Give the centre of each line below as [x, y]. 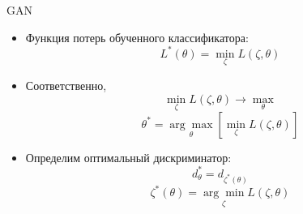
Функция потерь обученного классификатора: [137, 37]
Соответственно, [66, 85]
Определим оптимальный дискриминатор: [128, 157]
